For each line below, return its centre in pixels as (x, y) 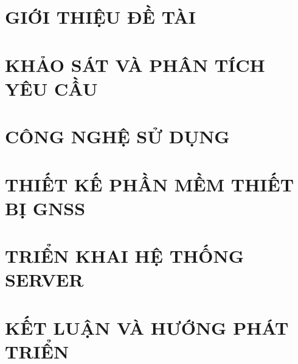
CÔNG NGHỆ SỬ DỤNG (117, 136)
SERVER (44, 280)
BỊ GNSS (45, 208)
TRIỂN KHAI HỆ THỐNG (124, 256)
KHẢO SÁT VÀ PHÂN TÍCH (135, 64)
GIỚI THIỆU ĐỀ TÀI (100, 17)
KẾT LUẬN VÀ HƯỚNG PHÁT (147, 327)
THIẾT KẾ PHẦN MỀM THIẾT (150, 184)
